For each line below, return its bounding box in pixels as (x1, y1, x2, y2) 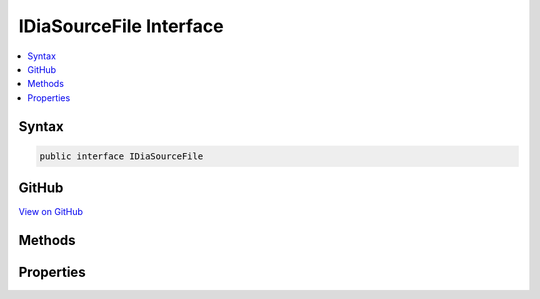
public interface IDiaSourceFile (39, 150, 204, 162)
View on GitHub (18, 206, 84, 218)
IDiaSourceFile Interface (18, 15, 224, 37)
